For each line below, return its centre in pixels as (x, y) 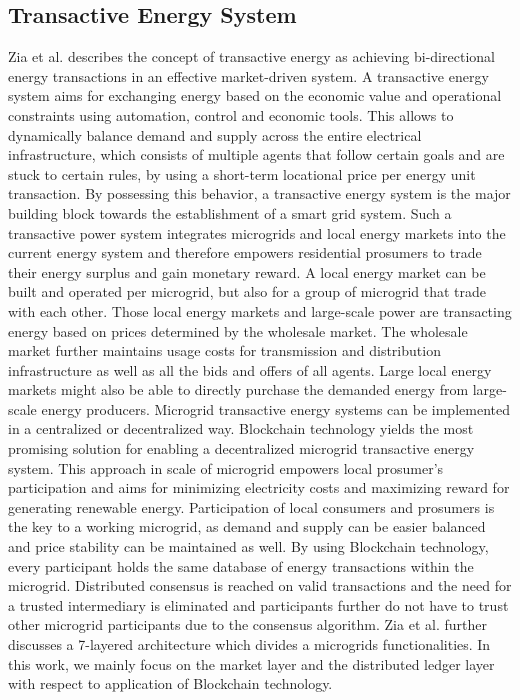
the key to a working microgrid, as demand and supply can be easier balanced (247, 526)
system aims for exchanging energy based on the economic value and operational (255, 95)
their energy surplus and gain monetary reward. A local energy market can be (247, 271)
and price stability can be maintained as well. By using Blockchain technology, (248, 546)
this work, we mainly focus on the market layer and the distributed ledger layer (251, 663)
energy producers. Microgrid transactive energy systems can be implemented (275, 408)
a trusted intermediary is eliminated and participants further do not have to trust (258, 604)
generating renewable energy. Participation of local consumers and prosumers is (251, 506)
